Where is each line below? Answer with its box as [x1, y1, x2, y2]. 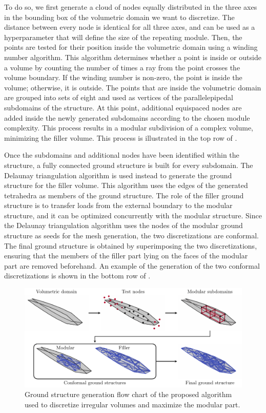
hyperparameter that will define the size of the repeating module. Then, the [4, 31, 242, 42]
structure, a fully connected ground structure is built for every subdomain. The [4, 159, 253, 170]
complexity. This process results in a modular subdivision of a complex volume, [4, 122, 253, 133]
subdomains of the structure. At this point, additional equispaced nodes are [4, 102, 242, 112]
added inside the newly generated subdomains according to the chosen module [4, 112, 250, 123]
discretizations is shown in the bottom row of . [4, 270, 151, 281]
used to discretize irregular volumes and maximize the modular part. [25, 399, 240, 409]
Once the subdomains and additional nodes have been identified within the [4, 149, 239, 160]
